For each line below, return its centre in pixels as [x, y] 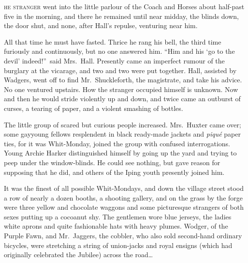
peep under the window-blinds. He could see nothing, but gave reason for [112, 162]
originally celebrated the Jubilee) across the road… [79, 255]
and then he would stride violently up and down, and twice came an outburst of [122, 99]
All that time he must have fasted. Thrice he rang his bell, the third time [113, 41]
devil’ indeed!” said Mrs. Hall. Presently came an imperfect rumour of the [114, 60]
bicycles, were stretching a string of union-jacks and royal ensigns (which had [118, 245]
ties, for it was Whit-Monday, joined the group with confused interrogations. [117, 143]
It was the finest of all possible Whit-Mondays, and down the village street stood [124, 188]
